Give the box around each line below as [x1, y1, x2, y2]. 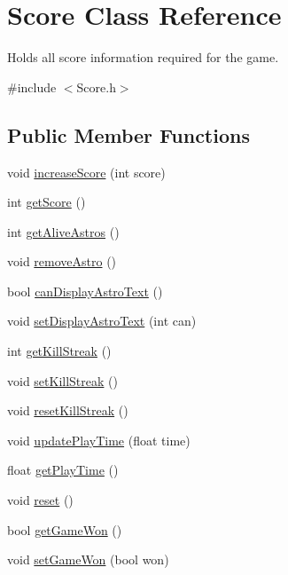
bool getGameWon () [7, 520, 122, 539]
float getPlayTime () [7, 461, 119, 479]
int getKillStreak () [7, 342, 112, 360]
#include [7, 77, 57, 96]
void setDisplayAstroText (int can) [7, 311, 197, 330]
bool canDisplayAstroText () [7, 281, 163, 300]
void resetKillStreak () [7, 401, 128, 420]
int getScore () [7, 193, 86, 211]
